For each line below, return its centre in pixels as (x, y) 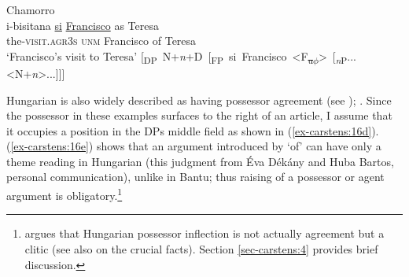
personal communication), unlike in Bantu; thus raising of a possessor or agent (195, 177)
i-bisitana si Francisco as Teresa (83, 25)
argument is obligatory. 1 (64, 194)
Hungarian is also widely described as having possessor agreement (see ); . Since (199, 100)
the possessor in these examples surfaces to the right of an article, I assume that (199, 115)
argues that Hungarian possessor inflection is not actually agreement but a (204, 233)
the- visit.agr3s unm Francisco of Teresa (101, 41)
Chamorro (31, 9)
